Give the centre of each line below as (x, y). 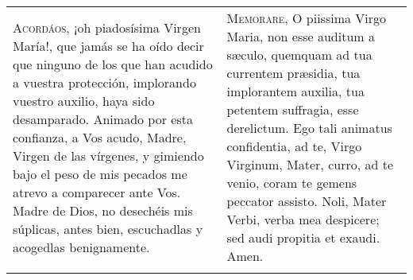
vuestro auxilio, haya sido (84, 100)
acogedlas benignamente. (81, 247)
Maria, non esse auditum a (301, 36)
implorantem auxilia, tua (295, 91)
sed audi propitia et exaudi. (303, 237)
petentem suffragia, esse (293, 109)
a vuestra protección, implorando (104, 82)
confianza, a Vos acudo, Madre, (100, 137)
